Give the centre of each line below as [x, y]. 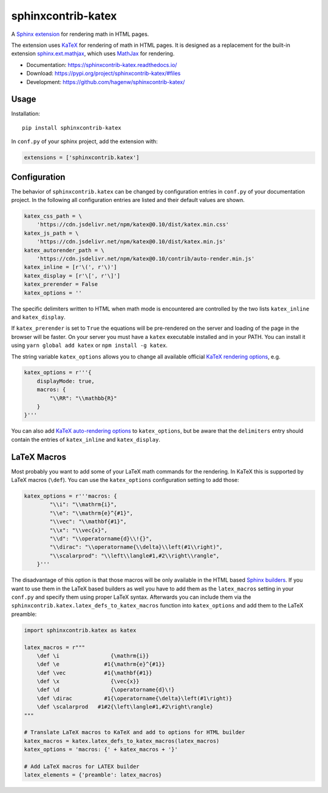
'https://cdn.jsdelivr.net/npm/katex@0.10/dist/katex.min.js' [131, 242]
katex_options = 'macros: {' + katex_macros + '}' [101, 749]
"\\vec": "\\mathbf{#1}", [88, 522]
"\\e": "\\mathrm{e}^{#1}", [91, 513]
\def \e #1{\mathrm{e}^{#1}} [101, 664]
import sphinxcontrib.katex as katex [80, 630]
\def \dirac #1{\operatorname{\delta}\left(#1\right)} [135, 698]
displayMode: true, [66, 381]
